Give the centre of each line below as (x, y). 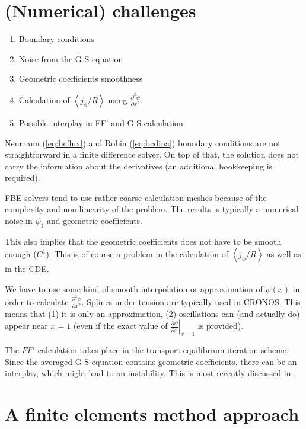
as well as (284, 254)
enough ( (21, 254)
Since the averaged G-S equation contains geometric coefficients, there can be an (151, 361)
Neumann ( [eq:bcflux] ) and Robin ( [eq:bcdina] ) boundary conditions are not (143, 143)
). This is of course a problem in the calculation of (137, 254)
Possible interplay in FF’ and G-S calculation (101, 122)
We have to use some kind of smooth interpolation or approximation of (134, 289)
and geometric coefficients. (94, 221)
